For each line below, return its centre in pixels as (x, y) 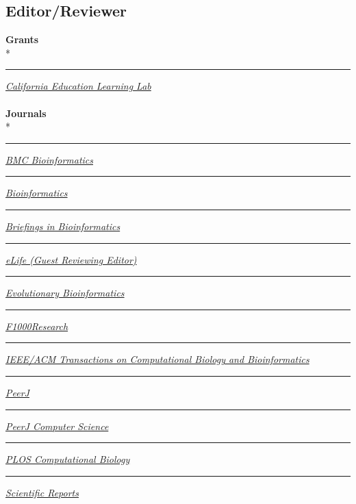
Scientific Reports (42, 492)
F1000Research (37, 326)
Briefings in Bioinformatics (63, 226)
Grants (22, 39)
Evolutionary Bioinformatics (65, 293)
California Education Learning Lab (78, 86)
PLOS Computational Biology (68, 459)
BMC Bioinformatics (50, 159)
